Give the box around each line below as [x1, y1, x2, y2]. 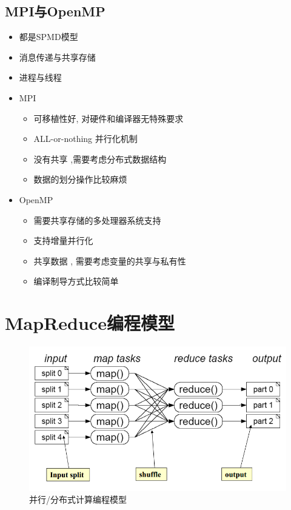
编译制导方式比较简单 [33, 275, 119, 287]
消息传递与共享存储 [19, 50, 96, 63]
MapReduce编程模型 [5, 310, 175, 335]
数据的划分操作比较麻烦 [33, 173, 127, 186]
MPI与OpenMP [5, 2, 105, 21]
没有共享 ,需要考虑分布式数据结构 [33, 152, 167, 165]
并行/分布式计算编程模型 [29, 493, 127, 506]
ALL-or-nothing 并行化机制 [33, 132, 138, 145]
